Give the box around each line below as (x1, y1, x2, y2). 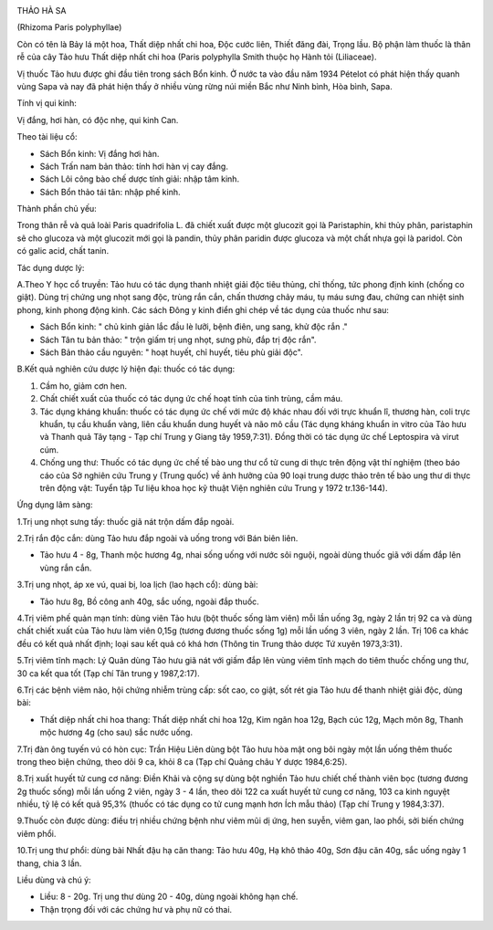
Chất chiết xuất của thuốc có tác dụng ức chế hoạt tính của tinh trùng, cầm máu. (39, 393, 343, 404)
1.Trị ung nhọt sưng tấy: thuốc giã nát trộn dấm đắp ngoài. (16, 516, 235, 527)
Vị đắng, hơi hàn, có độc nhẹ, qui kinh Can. (16, 114, 179, 125)
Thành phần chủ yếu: (16, 204, 98, 214)
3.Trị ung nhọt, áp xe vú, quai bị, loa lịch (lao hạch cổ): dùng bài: (16, 580, 259, 590)
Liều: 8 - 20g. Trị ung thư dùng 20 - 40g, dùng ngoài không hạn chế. (39, 891, 299, 903)
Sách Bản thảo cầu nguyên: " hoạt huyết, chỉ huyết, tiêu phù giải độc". (39, 347, 303, 358)
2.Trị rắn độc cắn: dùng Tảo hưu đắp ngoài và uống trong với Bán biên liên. (16, 533, 299, 544)
